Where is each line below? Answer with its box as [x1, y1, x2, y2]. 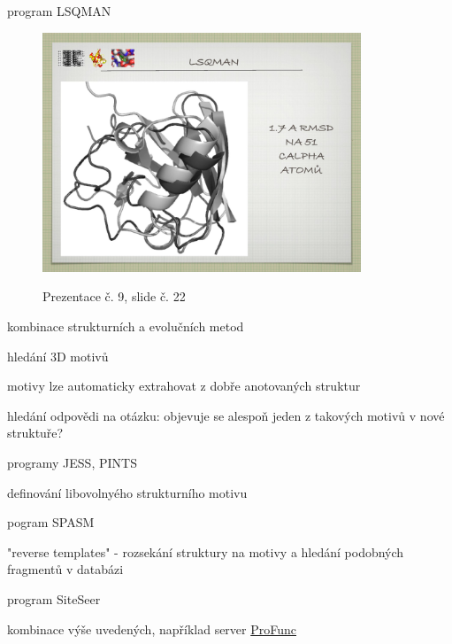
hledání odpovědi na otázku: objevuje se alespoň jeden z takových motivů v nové [7, 406, 445, 424]
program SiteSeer [7, 590, 101, 608]
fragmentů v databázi [7, 560, 124, 578]
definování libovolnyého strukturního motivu [7, 483, 248, 501]
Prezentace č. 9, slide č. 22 [42, 287, 186, 306]
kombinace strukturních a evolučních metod [7, 317, 244, 336]
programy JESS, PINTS [7, 454, 137, 472]
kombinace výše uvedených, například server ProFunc [7, 619, 297, 638]
